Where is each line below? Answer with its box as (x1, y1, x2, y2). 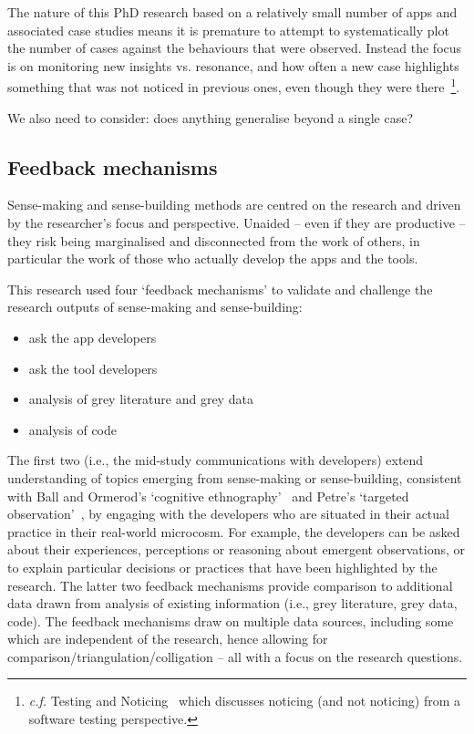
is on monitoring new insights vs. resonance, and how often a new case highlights (7, 56, 459, 75)
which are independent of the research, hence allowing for (7, 629, 328, 648)
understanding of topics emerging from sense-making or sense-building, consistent (7, 468, 462, 487)
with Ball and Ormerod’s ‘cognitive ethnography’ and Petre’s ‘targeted (7, 486, 409, 505)
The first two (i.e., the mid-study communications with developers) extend (7, 450, 424, 470)
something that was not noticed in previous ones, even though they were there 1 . (7, 75, 460, 97)
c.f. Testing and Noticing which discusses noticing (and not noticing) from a (28, 691, 461, 710)
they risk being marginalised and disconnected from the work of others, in (7, 231, 420, 250)
